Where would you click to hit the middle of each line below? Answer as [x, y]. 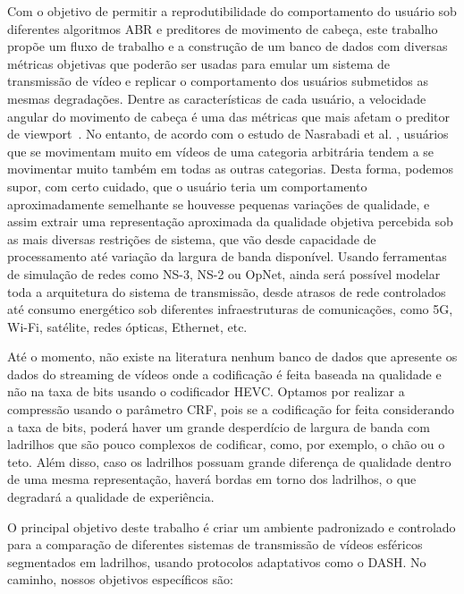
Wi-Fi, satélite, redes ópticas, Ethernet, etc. [127, 326]
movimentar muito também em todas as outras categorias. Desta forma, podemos [230, 169]
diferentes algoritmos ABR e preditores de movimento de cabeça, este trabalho [223, 28]
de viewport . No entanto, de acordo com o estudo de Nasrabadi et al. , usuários [228, 134]
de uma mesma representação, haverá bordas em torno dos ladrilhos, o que [212, 479]
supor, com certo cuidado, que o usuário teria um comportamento [187, 186]
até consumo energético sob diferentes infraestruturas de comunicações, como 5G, [230, 309]
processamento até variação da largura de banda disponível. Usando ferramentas [227, 256]
